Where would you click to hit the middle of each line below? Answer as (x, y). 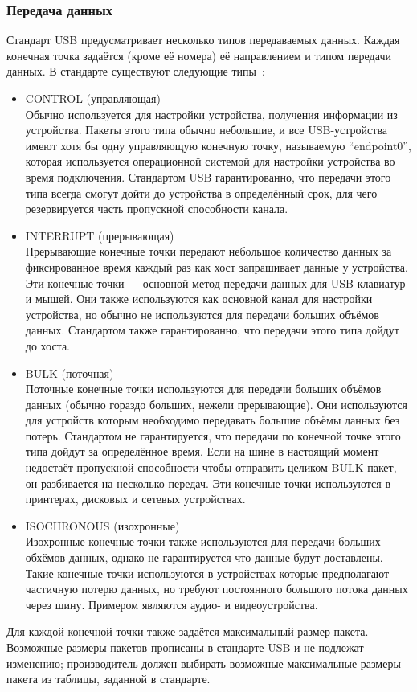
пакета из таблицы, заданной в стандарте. (108, 679)
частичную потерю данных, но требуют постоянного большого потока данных (217, 589)
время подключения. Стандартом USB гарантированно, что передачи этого (208, 176)
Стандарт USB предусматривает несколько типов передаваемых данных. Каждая (203, 40)
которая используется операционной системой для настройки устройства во (210, 161)
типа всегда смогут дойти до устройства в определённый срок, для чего (201, 192)
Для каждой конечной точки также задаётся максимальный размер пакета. (188, 631)
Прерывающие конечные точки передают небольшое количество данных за (208, 251)
